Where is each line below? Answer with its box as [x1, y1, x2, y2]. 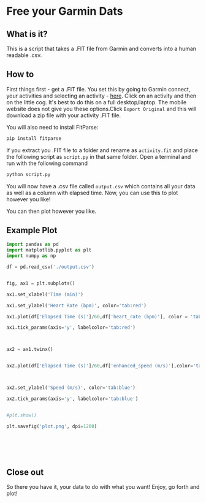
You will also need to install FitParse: [6, 123, 99, 131]
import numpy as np [6, 253, 56, 259]
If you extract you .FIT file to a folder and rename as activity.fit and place [6, 146, 198, 154]
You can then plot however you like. [6, 207, 97, 215]
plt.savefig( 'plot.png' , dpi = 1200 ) [6, 423, 97, 429]
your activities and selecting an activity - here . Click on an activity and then [6, 92, 197, 99]
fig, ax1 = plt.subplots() [6, 280, 75, 286]
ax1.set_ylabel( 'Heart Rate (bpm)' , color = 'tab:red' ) [6, 302, 147, 309]
